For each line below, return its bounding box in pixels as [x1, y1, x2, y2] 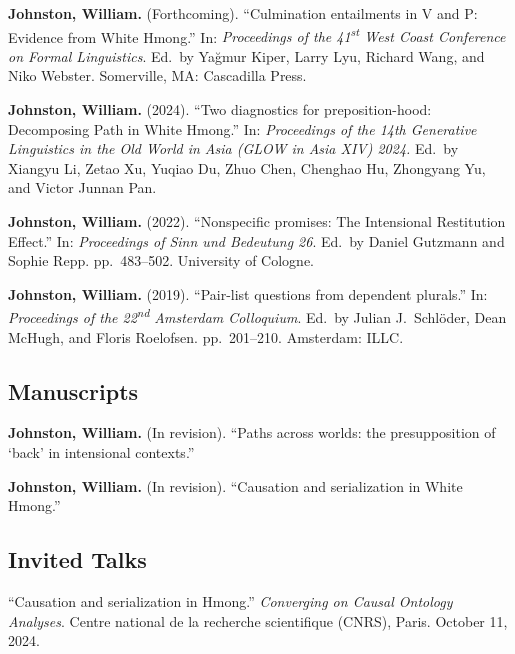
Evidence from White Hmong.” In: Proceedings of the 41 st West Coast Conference [8, 23, 506, 47]
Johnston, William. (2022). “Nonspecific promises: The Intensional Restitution [8, 211, 506, 231]
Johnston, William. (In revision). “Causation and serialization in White [8, 475, 463, 496]
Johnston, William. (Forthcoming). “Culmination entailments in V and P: [8, 3, 478, 23]
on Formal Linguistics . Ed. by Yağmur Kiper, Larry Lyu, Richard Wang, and [8, 45, 485, 66]
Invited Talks [8, 544, 147, 575]
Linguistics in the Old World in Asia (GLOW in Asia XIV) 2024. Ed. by [8, 138, 459, 159]
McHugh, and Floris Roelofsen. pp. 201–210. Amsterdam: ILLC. [8, 326, 404, 347]
